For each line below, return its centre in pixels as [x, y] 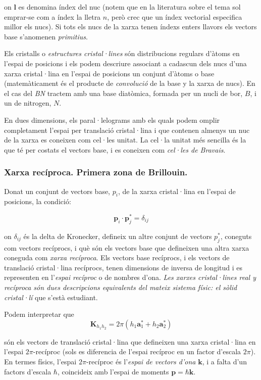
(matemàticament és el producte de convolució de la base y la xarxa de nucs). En [130, 83]
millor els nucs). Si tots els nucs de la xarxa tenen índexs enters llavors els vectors [130, 27]
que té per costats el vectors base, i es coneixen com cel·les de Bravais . [115, 149]
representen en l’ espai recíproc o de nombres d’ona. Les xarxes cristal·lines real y [130, 277]
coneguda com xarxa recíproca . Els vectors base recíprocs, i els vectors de [117, 257]
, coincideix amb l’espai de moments [113, 371]
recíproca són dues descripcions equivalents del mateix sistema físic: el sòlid [121, 287]
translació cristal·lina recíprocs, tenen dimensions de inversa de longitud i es [123, 267]
